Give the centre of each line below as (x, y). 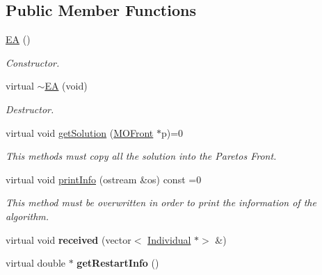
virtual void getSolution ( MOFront (80, 132)
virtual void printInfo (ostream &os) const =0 (104, 179)
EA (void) (66, 86)
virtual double (36, 263)
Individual (169, 239)
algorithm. (27, 216)
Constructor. (33, 62)
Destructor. (30, 109)
